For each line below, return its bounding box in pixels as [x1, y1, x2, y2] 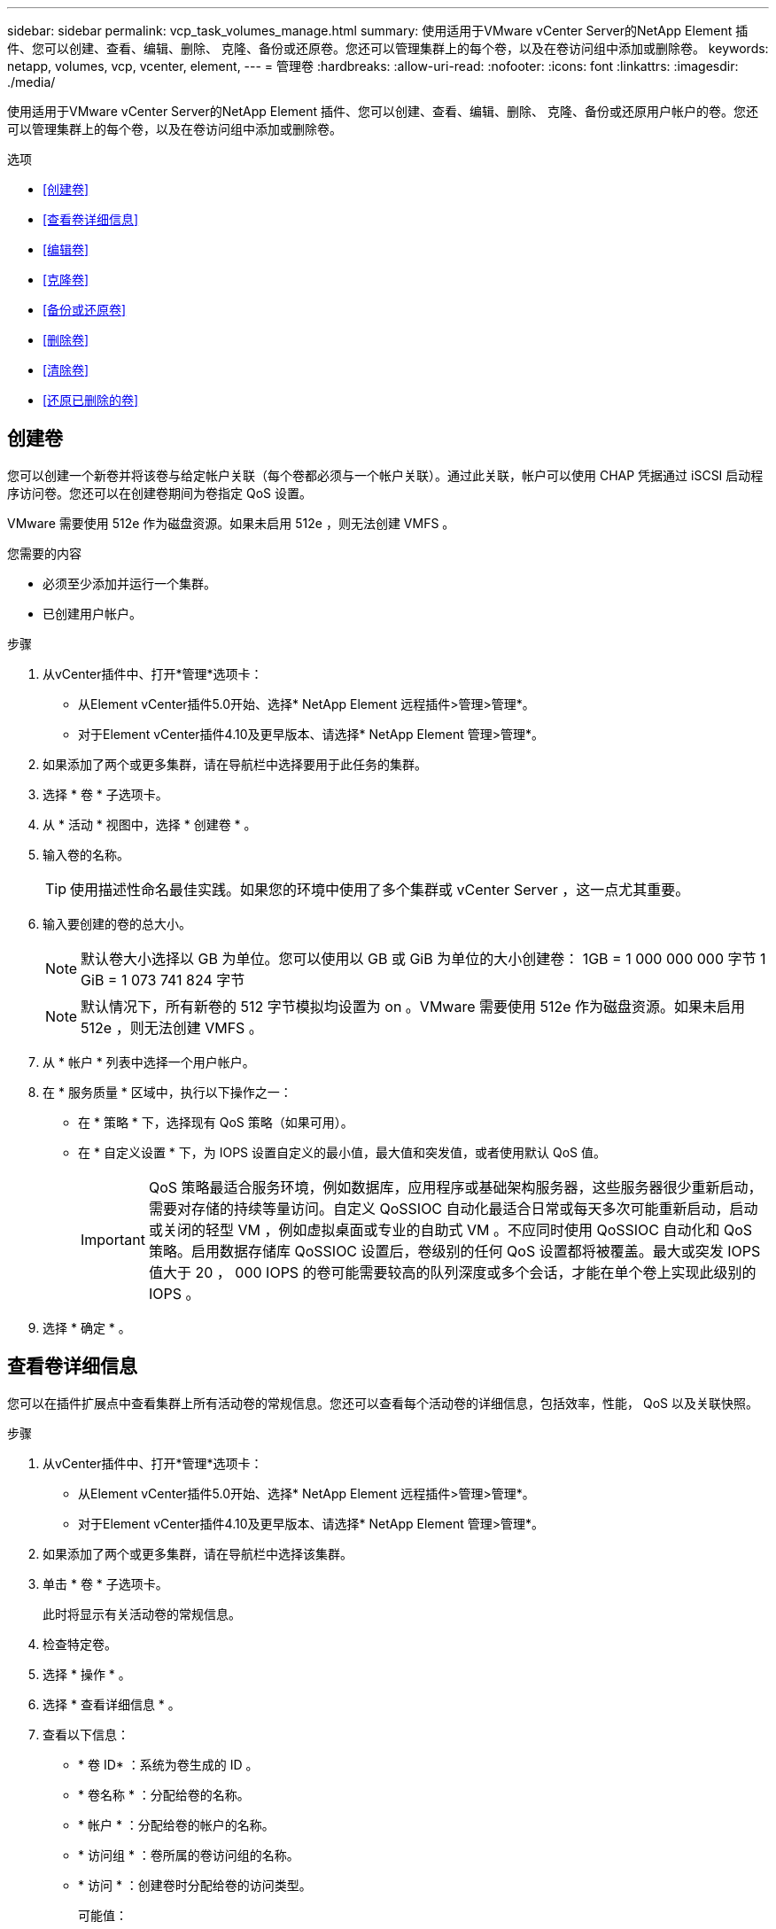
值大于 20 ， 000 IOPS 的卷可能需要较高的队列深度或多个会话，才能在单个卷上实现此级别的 [148, 1263, 757, 1281]
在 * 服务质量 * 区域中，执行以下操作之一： [43, 1084, 292, 1100]
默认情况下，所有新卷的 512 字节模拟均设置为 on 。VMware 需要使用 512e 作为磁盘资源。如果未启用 [81, 997, 746, 1015]
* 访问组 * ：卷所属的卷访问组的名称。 [78, 1847, 299, 1863]
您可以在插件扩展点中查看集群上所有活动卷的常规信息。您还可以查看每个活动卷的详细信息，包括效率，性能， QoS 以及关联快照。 [7, 1395, 758, 1411]
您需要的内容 [7, 545, 81, 561]
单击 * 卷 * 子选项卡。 [43, 1575, 168, 1591]
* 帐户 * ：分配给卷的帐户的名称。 [78, 1816, 275, 1832]
